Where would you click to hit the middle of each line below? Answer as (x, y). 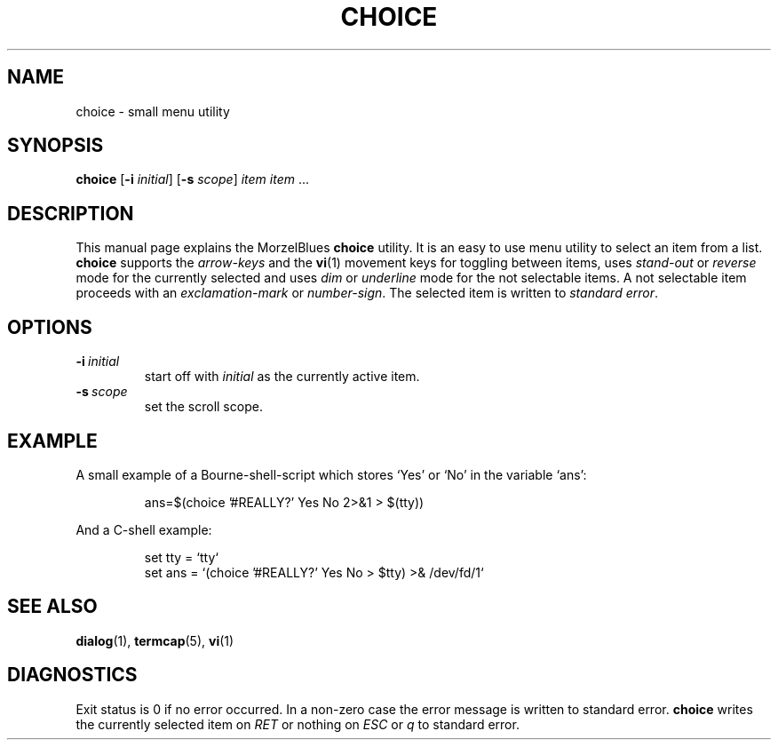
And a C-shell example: (144, 529)
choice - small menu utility (153, 111)
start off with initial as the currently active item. (282, 377)
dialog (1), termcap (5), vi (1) (155, 640)
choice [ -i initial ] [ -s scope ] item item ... (193, 179)
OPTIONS (50, 327)
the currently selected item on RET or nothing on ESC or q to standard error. (298, 724)
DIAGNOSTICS (72, 675)
